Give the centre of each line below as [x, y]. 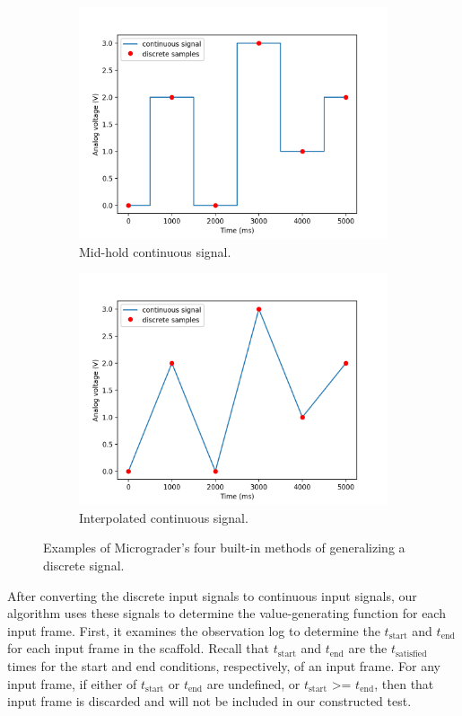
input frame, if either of [72, 683]
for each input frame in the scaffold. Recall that [139, 648]
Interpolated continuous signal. [164, 517]
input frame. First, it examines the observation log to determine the [194, 630]
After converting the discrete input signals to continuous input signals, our [212, 595]
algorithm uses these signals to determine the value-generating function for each [227, 613]
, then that [404, 683]
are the [368, 648]
